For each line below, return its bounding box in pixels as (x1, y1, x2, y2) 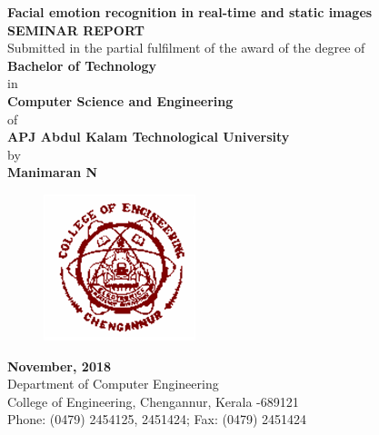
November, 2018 (7, 356, 112, 375)
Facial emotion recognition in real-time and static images (7, 3, 373, 21)
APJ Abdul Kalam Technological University (7, 127, 290, 146)
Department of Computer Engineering (7, 374, 219, 393)
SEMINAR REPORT (7, 20, 145, 39)
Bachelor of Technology (7, 55, 157, 74)
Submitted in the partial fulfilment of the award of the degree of (7, 38, 365, 57)
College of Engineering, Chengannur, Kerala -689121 (7, 391, 299, 410)
